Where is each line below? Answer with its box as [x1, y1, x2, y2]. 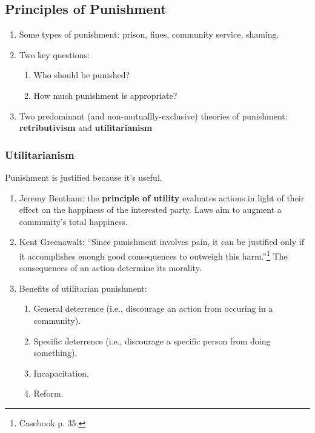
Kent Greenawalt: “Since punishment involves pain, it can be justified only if [19, 235, 304, 248]
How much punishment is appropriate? [33, 89, 177, 101]
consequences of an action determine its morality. [19, 261, 202, 274]
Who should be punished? [33, 69, 130, 81]
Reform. [33, 387, 64, 400]
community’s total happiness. [19, 215, 128, 227]
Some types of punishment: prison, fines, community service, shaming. [19, 28, 279, 41]
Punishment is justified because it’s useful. [5, 170, 162, 183]
